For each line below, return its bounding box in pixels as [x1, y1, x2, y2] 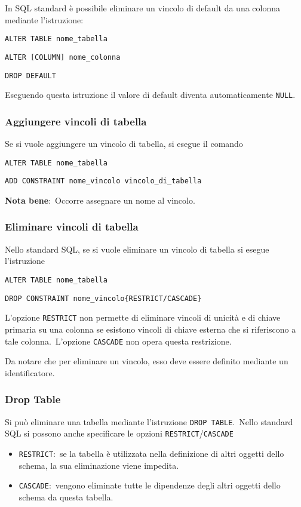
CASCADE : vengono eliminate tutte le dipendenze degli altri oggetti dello [19, 479, 281, 491]
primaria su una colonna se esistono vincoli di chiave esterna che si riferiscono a [5, 322, 296, 335]
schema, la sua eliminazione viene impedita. [19, 459, 179, 471]
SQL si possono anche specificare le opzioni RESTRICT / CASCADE [5, 427, 234, 440]
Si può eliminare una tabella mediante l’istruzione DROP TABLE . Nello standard [5, 415, 293, 428]
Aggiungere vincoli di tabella [5, 113, 147, 128]
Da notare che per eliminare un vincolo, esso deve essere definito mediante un [5, 355, 288, 367]
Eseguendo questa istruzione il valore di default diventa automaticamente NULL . [5, 88, 296, 101]
